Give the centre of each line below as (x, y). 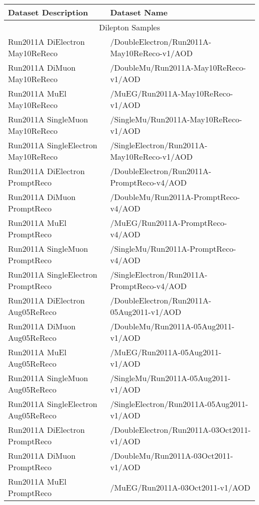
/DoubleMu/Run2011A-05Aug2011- (172, 326)
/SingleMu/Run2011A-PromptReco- (173, 249)
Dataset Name (139, 12)
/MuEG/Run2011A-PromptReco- (169, 223)
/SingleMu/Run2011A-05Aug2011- (170, 378)
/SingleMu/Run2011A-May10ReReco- (176, 119)
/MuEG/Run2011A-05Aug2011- (166, 352)
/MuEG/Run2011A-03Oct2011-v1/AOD (180, 487)
